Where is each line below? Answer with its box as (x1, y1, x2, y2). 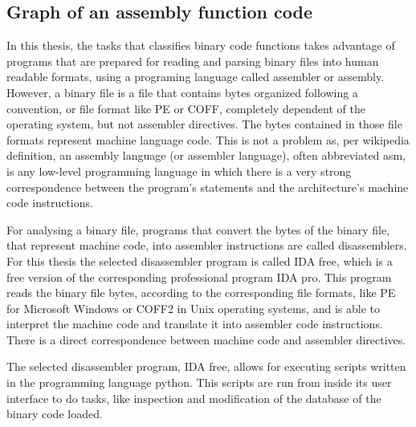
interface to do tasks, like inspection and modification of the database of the (6, 389, 381, 406)
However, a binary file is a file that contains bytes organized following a (6, 83, 358, 100)
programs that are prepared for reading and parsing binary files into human (6, 52, 379, 69)
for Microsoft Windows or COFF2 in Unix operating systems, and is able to (6, 299, 380, 316)
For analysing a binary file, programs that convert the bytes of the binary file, (6, 221, 390, 238)
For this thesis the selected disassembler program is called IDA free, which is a (6, 252, 393, 269)
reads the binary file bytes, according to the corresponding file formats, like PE (6, 284, 396, 301)
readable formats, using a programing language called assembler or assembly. (6, 68, 385, 85)
